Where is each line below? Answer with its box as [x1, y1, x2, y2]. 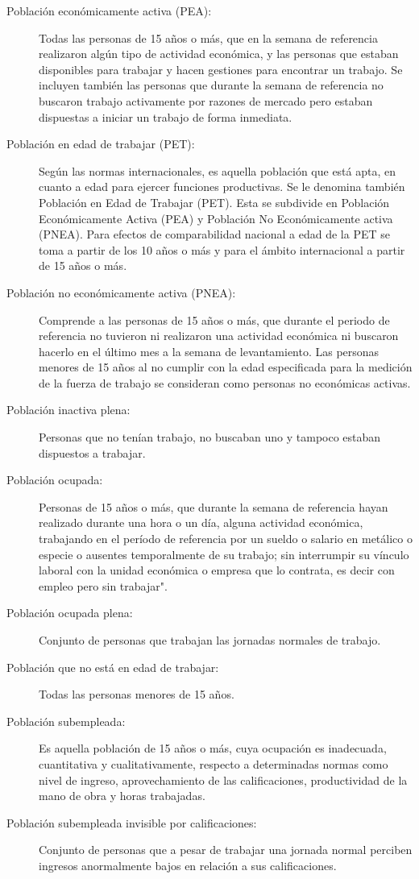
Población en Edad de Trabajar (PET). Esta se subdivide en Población [39, 193, 390, 210]
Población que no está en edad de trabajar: [6, 658, 219, 675]
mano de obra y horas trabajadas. [39, 787, 205, 804]
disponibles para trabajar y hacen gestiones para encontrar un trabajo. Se [39, 60, 403, 77]
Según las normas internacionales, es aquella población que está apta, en [39, 162, 396, 179]
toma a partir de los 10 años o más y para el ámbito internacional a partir [39, 241, 405, 258]
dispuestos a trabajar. [39, 444, 146, 461]
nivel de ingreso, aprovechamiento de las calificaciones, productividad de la [39, 771, 408, 788]
